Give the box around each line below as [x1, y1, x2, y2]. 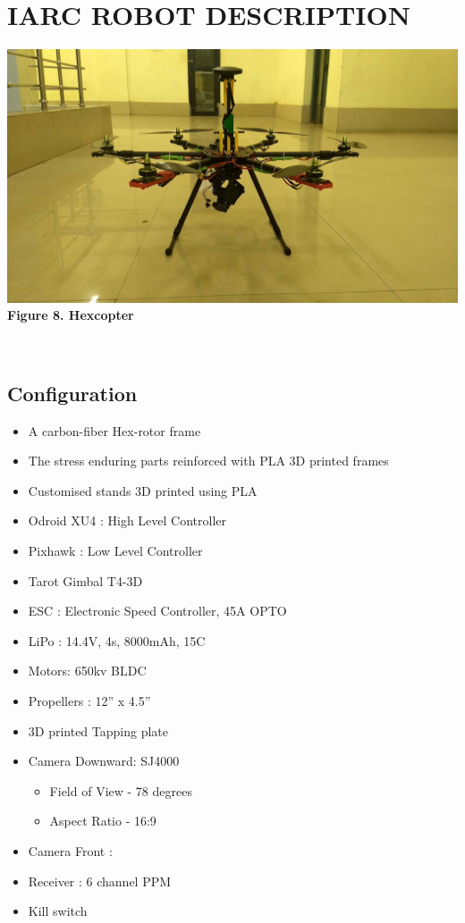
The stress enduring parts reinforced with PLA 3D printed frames [28, 451, 389, 470]
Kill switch [28, 902, 88, 920]
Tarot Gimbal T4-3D [28, 571, 143, 590]
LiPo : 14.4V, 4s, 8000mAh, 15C [28, 631, 206, 650]
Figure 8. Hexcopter [7, 306, 134, 324]
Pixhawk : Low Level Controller [28, 541, 203, 559]
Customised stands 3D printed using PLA [28, 481, 258, 499]
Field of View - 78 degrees [49, 781, 192, 800]
